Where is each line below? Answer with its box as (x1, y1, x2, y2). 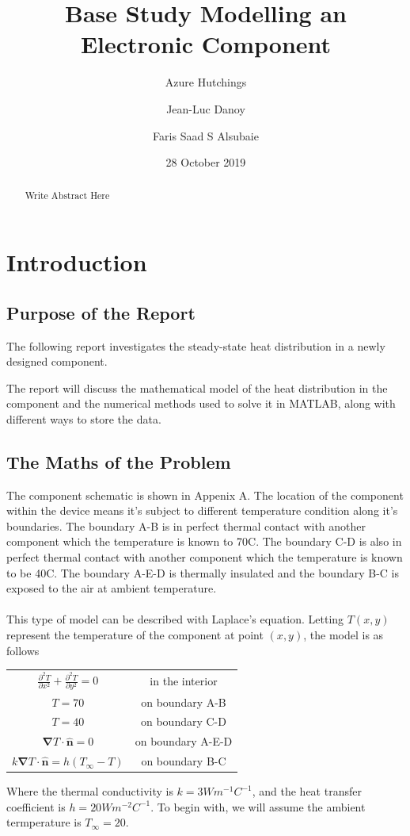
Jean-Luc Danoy (166, 100, 245, 117)
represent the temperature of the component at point (6, 627, 264, 643)
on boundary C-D (141, 713, 226, 730)
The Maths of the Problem (6, 449, 231, 474)
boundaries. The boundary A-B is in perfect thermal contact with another (6, 517, 366, 534)
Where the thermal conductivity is (6, 783, 173, 800)
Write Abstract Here (25, 189, 110, 202)
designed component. (6, 353, 108, 370)
